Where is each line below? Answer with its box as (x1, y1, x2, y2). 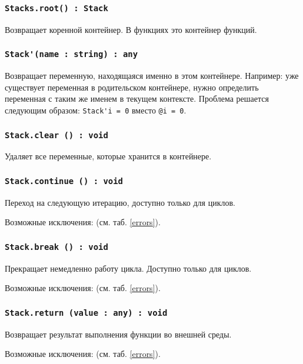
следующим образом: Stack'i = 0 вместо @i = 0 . (5, 103, 187, 116)
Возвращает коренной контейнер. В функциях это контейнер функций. (5, 23, 257, 35)
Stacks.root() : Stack (5, 3, 108, 13)
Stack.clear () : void (5, 130, 108, 140)
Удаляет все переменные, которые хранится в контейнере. (5, 150, 212, 162)
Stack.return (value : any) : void (5, 308, 168, 318)
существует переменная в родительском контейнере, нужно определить (5, 81, 259, 93)
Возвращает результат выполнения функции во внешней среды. (5, 328, 232, 340)
